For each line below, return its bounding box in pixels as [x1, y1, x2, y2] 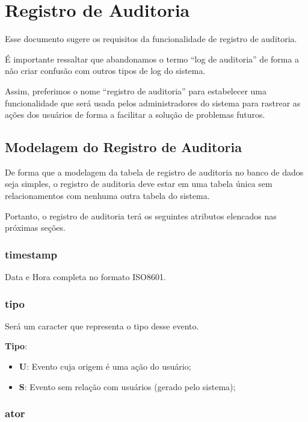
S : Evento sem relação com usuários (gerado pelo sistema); [19, 380, 236, 393]
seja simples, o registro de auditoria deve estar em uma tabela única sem [5, 177, 273, 190]
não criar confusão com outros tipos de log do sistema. [5, 64, 206, 77]
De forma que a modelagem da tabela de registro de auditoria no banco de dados [5, 165, 304, 178]
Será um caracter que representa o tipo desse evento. [5, 319, 199, 332]
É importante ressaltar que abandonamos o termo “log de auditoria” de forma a [5, 52, 300, 65]
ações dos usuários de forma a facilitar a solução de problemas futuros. [5, 108, 265, 121]
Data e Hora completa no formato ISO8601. [5, 271, 166, 283]
